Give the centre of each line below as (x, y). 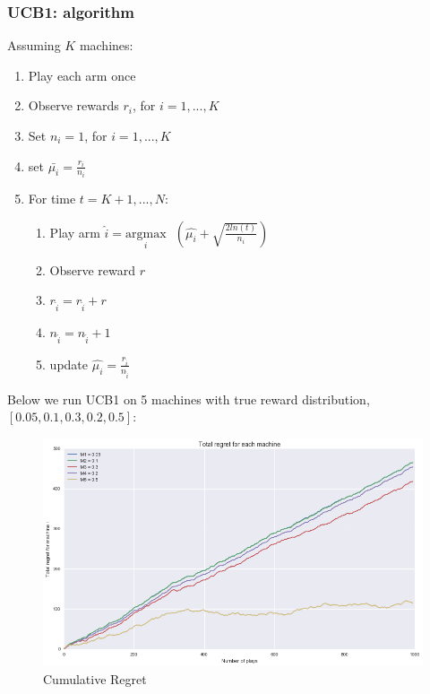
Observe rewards (73, 105)
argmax (146, 234)
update (69, 364)
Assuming (34, 45)
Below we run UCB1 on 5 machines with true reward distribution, (189, 399)
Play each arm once (82, 75)
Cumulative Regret (95, 678)
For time (52, 199)
